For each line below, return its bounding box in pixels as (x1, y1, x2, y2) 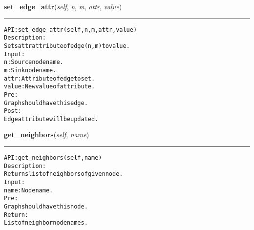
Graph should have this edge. (4, 99, 88, 106)
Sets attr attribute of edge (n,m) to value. (4, 42, 130, 49)
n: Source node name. (4, 59, 63, 66)
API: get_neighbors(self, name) (4, 154, 102, 162)
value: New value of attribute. (4, 83, 95, 90)
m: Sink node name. (4, 66, 57, 74)
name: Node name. (4, 187, 53, 194)
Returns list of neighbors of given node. (4, 170, 123, 178)
